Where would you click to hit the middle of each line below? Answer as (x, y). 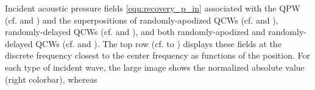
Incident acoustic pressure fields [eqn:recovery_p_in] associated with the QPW (153, 8)
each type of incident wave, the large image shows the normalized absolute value (155, 67)
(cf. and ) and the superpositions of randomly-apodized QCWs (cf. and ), (142, 20)
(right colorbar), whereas (51, 79)
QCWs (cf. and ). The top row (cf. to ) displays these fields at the (158, 43)
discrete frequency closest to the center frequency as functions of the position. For (157, 55)
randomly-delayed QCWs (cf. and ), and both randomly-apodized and (135, 32)
